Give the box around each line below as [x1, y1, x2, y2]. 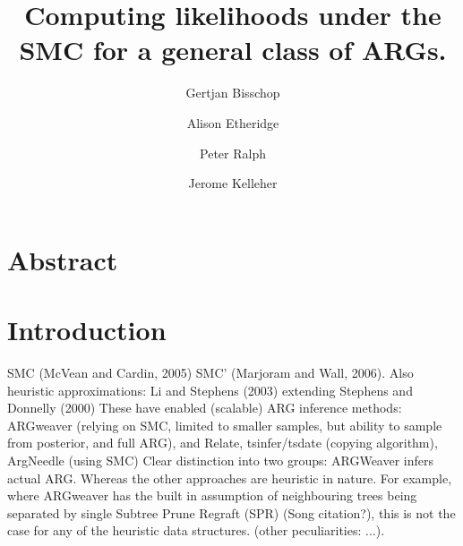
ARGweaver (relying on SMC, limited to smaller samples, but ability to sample [7, 415, 442, 434]
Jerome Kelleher [188, 174, 278, 192]
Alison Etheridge [186, 113, 279, 132]
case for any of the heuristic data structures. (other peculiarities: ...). [7, 521, 385, 540]
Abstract [7, 241, 118, 277]
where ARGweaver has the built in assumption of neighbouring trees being [7, 486, 417, 505]
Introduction [7, 311, 167, 348]
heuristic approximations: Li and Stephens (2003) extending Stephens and [7, 380, 413, 399]
